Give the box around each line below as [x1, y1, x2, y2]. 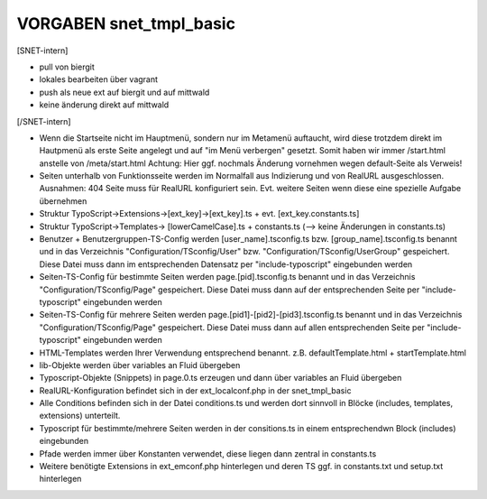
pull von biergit [39, 61, 95, 72]
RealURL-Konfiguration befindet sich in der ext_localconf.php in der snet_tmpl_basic [39, 384, 352, 396]
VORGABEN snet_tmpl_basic [16, 14, 236, 33]
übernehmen [39, 195, 87, 207]
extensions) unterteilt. [39, 411, 121, 421]
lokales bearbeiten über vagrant [39, 74, 158, 85]
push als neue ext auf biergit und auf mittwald [39, 87, 210, 97]
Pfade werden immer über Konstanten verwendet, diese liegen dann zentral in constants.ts [39, 448, 377, 459]
